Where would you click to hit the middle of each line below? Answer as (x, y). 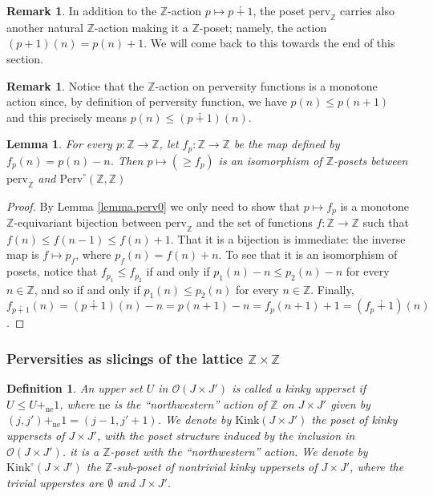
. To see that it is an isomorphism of (308, 254)
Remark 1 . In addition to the (82, 10)
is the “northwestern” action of (190, 403)
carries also (367, 10)
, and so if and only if (87, 289)
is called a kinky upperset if (299, 388)
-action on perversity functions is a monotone (266, 85)
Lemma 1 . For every (59, 144)
